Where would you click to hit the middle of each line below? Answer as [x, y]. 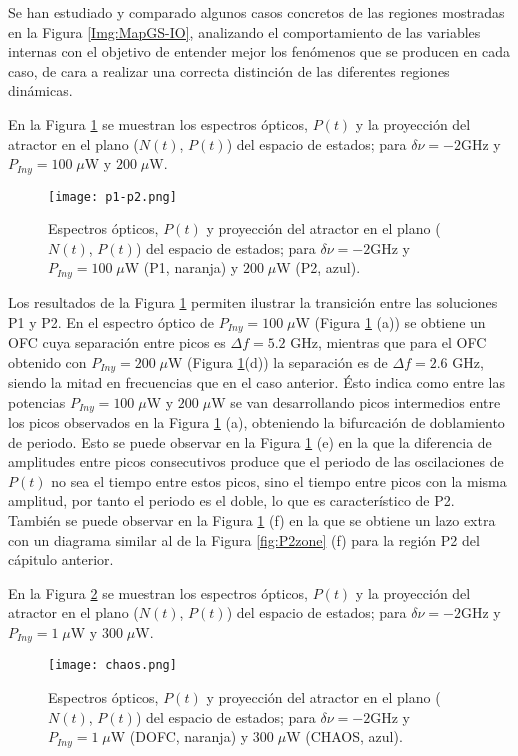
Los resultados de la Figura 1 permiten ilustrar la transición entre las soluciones [253, 301]
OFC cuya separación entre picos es [117, 341]
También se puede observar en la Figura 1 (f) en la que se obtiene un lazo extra [252, 520]
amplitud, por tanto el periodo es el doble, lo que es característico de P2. [231, 500]
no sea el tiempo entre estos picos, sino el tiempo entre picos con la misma [279, 480]
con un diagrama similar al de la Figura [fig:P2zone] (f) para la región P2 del [244, 539]
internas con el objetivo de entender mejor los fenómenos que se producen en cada [259, 51]
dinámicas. [40, 90]
